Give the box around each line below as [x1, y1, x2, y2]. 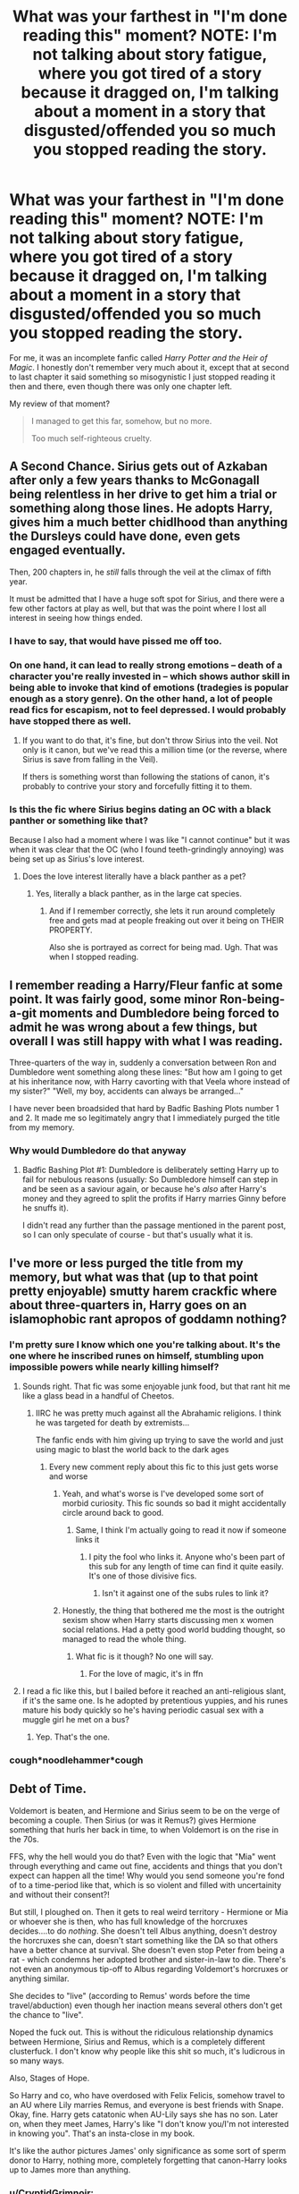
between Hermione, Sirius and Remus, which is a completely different [9, 2036, 266, 2046]
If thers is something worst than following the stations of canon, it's [21, 771, 270, 782]
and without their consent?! [9, 1889, 110, 1900]
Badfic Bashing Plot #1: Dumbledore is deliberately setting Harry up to [21, 1165, 279, 1176]
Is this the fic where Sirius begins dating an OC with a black [9, 803, 271, 815]
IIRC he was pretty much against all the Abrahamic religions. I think [35, 1407, 282, 1419]
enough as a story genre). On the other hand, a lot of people [9, 692, 273, 704]
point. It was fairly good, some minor [9, 991, 217, 1007]
